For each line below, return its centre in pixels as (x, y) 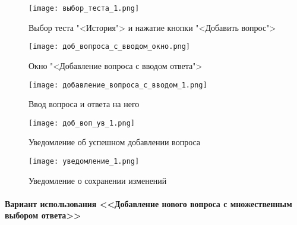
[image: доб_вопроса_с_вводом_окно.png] (110, 47)
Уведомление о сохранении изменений (98, 180)
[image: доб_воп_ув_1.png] (82, 123)
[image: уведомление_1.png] (84, 161)
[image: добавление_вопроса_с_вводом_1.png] (118, 85)
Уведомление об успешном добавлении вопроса (115, 142)
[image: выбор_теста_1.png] (84, 8)
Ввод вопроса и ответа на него (84, 104)
